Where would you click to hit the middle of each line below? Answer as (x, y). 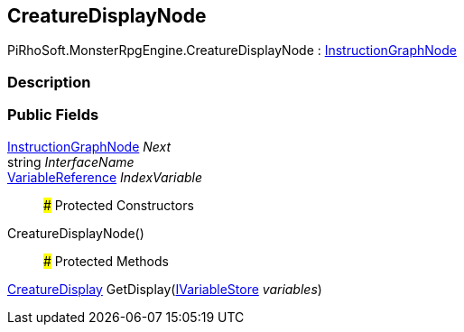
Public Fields (53, 115)
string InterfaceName (71, 161)
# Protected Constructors (119, 205)
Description (49, 82)
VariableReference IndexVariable (105, 177)
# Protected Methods (106, 261)
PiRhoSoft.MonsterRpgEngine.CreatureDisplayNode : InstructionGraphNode (232, 51)
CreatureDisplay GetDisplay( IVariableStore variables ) (165, 289)
